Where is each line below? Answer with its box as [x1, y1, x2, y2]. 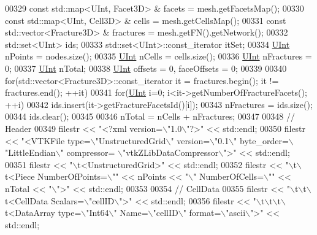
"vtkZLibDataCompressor [122, 146, 219, 159]
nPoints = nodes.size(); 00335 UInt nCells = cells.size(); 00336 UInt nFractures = [5, 50, 312, 63]
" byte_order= [234, 134, 289, 147]
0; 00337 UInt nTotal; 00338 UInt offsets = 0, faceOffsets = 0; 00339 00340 [5, 61, 287, 74]
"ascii [226, 206, 246, 219]
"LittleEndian [5, 146, 56, 159]
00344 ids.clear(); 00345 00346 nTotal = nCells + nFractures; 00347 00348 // [5, 110, 296, 123]
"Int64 [86, 206, 109, 219]
